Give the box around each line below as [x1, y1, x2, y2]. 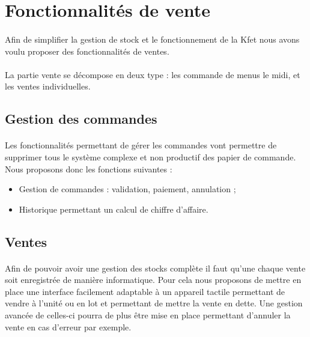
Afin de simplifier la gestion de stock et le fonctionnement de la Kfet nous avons [5, 32, 300, 45]
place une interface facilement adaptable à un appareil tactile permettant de [5, 285, 285, 297]
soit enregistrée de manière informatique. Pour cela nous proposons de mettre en [5, 273, 302, 286]
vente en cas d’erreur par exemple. [5, 320, 132, 333]
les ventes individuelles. [5, 80, 91, 93]
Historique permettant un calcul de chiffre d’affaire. [19, 202, 208, 215]
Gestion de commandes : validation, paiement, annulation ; [19, 183, 236, 195]
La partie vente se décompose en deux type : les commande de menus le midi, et [5, 68, 300, 80]
